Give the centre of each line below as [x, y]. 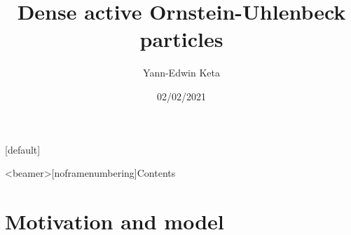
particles [181, 39]
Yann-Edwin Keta [181, 73]
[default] [23, 149]
